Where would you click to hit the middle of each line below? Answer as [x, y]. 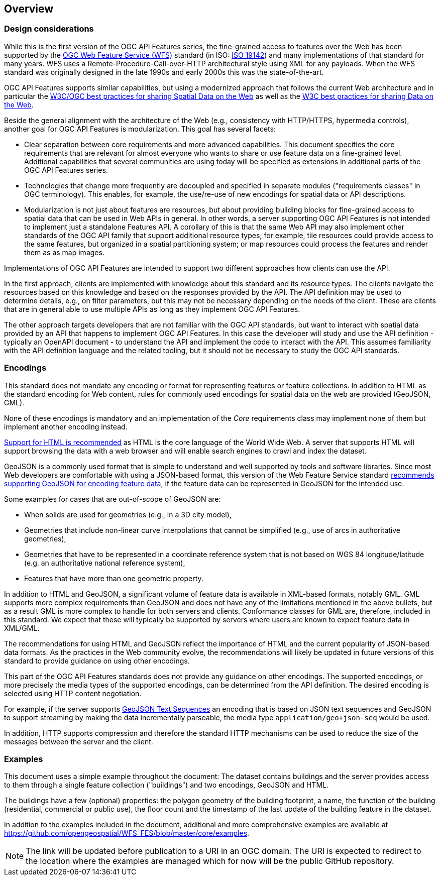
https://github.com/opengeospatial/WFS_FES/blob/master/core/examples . [127, 833]
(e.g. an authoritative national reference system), [105, 563]
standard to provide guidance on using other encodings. [97, 661]
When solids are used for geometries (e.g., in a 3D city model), [128, 514]
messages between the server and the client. [79, 741]
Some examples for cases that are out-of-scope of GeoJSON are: [113, 499]
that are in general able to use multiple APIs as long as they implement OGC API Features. [152, 309]
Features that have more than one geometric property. [114, 578]
